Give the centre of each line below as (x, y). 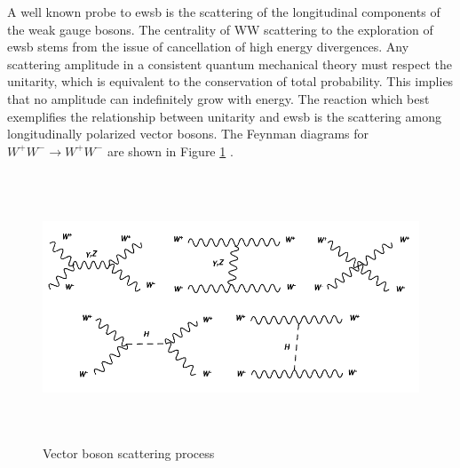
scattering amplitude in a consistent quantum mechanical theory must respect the (230, 63)
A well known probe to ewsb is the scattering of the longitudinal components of (224, 12)
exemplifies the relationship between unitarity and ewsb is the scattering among (224, 116)
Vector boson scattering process (129, 453)
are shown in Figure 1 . (170, 151)
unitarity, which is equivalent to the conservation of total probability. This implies (230, 81)
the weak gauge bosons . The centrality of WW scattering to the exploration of (220, 29)
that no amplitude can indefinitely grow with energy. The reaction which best (218, 98)
